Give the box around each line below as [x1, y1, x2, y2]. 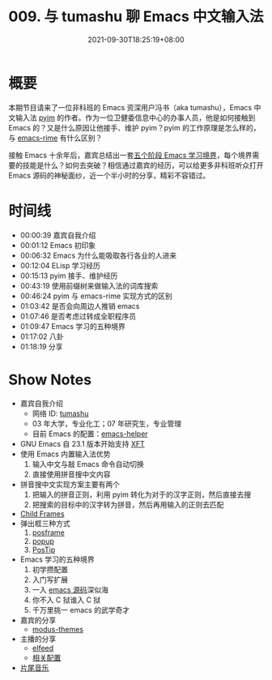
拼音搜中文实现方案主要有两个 [19, 479, 120, 489]
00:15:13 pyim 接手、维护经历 [19, 271, 118, 280]
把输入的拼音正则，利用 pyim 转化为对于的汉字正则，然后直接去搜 [32, 490, 252, 499]
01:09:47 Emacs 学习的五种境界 [19, 321, 125, 331]
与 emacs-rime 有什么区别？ [8, 133, 103, 143]
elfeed [32, 643, 54, 652]
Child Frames [19, 508, 65, 519]
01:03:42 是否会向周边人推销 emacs [19, 301, 140, 310]
